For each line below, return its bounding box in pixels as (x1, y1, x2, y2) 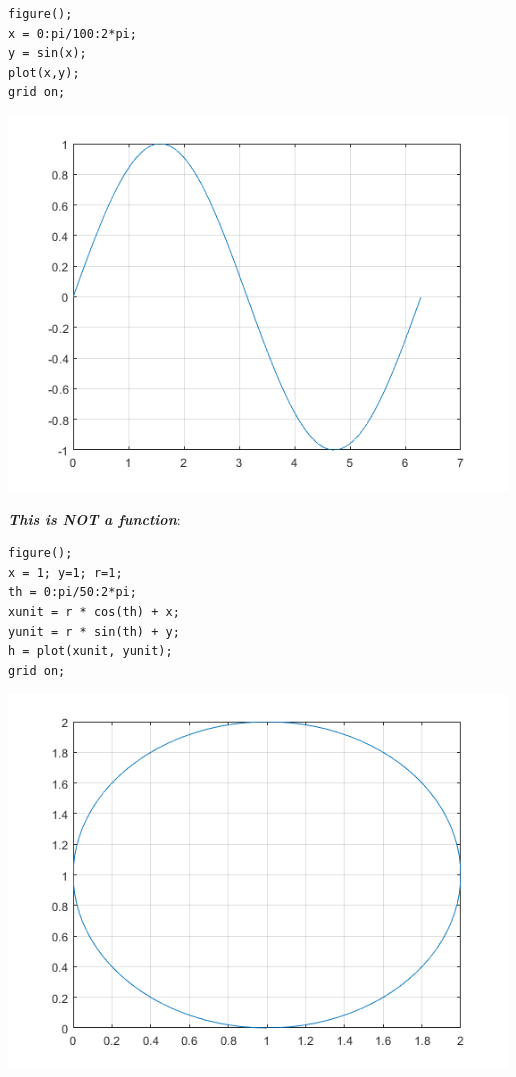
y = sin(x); (8, 46, 87, 61)
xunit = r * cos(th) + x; (8, 604, 180, 619)
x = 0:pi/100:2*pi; (8, 26, 137, 41)
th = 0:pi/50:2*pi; (8, 585, 137, 600)
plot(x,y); (8, 65, 80, 80)
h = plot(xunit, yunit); (8, 644, 173, 659)
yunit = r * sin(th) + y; (8, 624, 180, 639)
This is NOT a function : (8, 508, 181, 529)
